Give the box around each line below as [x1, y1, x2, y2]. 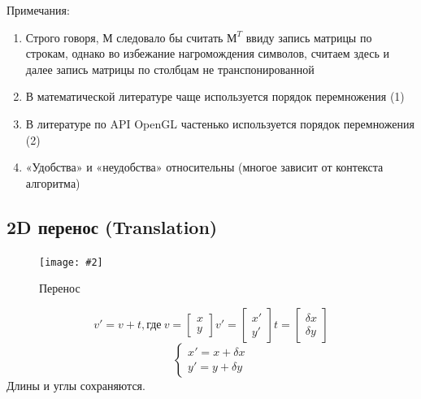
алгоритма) [25, 174, 80, 191]
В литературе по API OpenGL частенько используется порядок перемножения [25, 115, 414, 132]
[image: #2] [39, 256, 103, 268]
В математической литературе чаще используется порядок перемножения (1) [25, 88, 405, 105]
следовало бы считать [116, 28, 224, 46]
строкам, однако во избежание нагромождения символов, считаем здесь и [25, 45, 390, 62]
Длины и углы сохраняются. [7, 376, 145, 393]
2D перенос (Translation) [7, 214, 218, 239]
